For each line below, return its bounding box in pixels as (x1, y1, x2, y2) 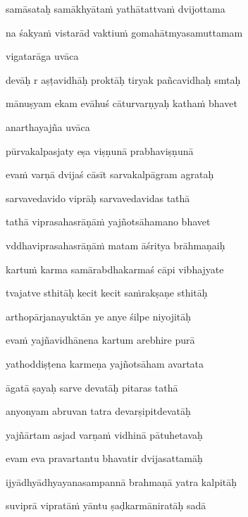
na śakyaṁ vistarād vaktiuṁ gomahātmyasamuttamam (6, 25, 243, 39)
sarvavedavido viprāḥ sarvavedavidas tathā (6, 190, 190, 205)
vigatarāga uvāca (6, 49, 79, 63)
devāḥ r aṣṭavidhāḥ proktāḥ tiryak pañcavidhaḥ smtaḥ (6, 72, 241, 87)
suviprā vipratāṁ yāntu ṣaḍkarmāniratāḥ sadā (6, 498, 206, 513)
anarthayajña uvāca (6, 119, 90, 134)
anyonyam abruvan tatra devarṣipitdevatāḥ (6, 404, 191, 418)
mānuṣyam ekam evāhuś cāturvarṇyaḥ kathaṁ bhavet (6, 96, 237, 111)
